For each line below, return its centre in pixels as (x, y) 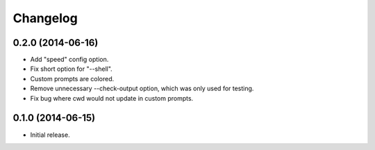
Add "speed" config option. (69, 60)
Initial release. (50, 135)
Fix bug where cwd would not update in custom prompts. (112, 98)
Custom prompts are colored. (72, 78)
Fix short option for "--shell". (71, 69)
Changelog (45, 18)
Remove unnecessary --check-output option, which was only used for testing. (142, 89)
